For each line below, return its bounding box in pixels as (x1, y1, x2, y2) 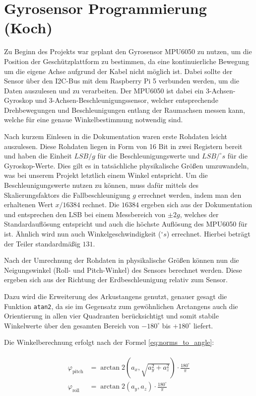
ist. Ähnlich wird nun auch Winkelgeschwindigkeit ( (4, 229, 161, 238)
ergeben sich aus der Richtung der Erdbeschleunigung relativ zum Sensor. (4, 274, 228, 285)
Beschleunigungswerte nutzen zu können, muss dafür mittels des (4, 180, 198, 190)
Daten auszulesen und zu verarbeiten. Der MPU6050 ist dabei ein (4, 85, 204, 95)
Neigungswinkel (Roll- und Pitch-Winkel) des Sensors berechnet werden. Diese (4, 264, 242, 275)
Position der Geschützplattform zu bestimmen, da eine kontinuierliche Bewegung (4, 56, 249, 66)
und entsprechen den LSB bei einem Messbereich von (4, 209, 166, 219)
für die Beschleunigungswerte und (97, 151, 200, 161)
